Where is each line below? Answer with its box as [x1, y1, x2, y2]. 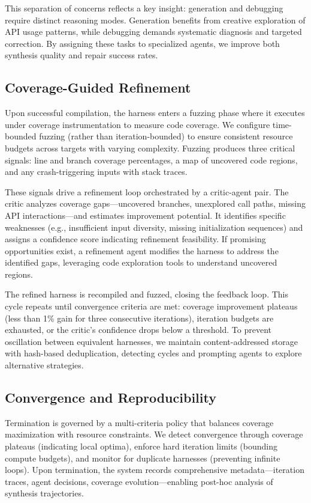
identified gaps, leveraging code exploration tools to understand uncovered [5, 256, 277, 269]
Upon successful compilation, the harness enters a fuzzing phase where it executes [5, 106, 305, 119]
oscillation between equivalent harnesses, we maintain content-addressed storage [5, 335, 298, 347]
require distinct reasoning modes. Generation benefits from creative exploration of [5, 13, 306, 26]
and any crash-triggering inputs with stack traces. [5, 165, 188, 178]
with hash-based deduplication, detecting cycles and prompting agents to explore [5, 347, 302, 359]
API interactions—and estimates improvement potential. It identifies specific [5, 209, 286, 221]
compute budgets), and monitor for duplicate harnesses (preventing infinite [5, 451, 280, 464]
